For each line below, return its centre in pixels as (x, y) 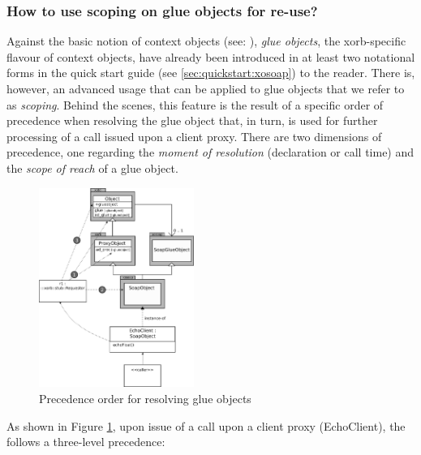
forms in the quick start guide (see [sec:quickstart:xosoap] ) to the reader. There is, (211, 73)
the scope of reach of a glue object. (92, 167)
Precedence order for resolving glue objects (145, 398)
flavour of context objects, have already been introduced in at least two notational (211, 56)
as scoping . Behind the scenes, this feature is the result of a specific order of (195, 104)
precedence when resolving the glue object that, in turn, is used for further (192, 120)
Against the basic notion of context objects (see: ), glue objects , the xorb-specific (206, 41)
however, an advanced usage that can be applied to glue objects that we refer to (206, 88)
